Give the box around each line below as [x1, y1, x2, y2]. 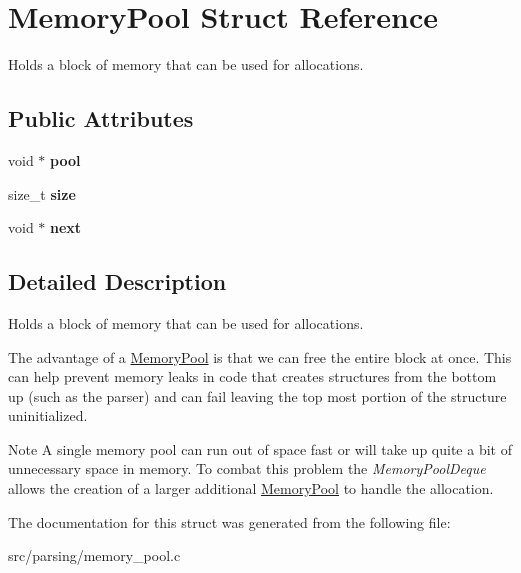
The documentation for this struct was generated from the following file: [8, 511, 451, 532]
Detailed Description [8, 266, 227, 297]
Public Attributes [8, 103, 194, 134]
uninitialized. [8, 405, 88, 426]
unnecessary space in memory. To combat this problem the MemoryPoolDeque [8, 458, 486, 479]
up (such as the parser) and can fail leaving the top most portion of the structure [8, 385, 507, 406]
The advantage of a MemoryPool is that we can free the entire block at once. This [8, 346, 512, 367]
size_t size [8, 183, 76, 204]
